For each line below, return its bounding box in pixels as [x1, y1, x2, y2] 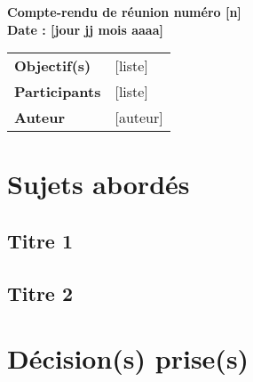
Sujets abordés [7, 166, 190, 202]
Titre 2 [7, 279, 74, 306]
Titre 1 [7, 226, 74, 254]
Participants [14, 81, 101, 102]
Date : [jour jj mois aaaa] [7, 20, 163, 38]
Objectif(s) [14, 55, 91, 77]
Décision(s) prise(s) [7, 340, 249, 377]
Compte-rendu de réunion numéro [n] [7, 3, 241, 20]
